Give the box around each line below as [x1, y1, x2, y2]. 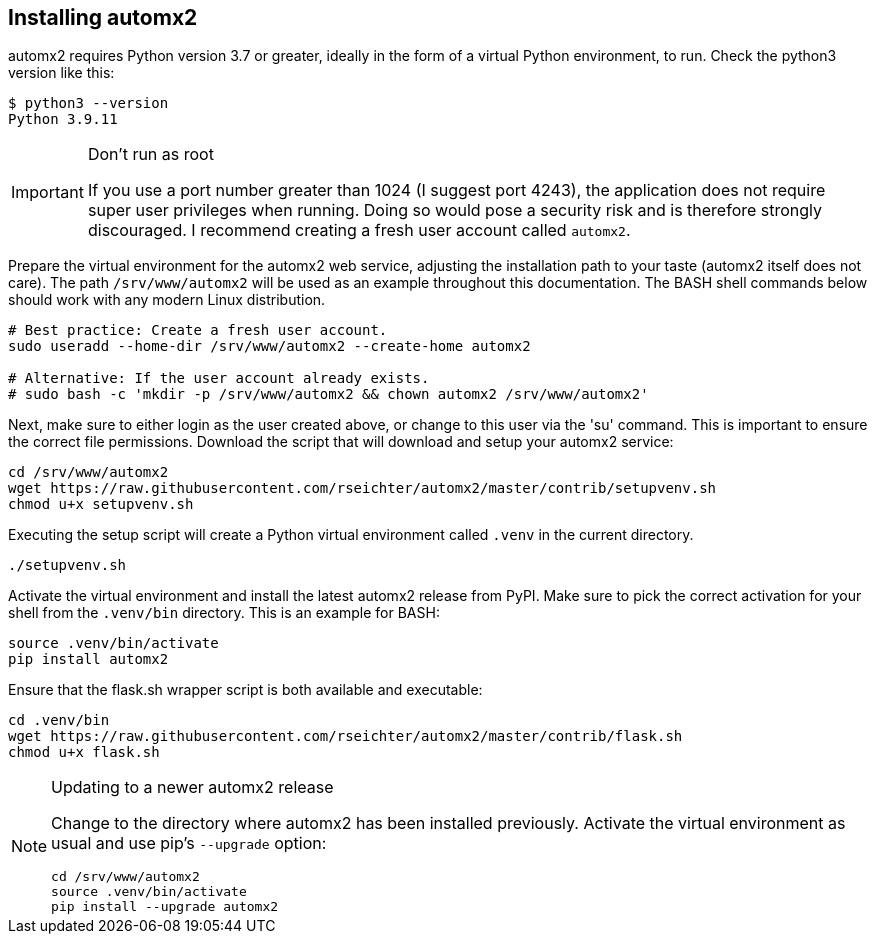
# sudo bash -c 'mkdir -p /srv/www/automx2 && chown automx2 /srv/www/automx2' [8, 386, 649, 403]
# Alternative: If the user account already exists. [8, 370, 430, 387]
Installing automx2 [8, 5, 198, 30]
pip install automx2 [8, 651, 169, 668]
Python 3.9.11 [8, 111, 118, 128]
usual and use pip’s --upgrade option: [51, 833, 327, 854]
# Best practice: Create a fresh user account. [8, 322, 388, 339]
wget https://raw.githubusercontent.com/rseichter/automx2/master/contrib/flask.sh [8, 728, 683, 745]
